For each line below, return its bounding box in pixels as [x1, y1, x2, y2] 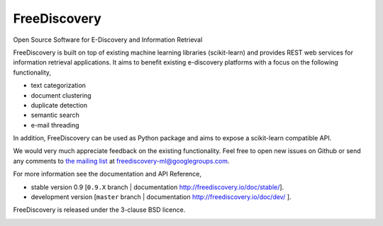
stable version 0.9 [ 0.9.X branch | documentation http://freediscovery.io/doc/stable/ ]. [30, 183, 284, 191]
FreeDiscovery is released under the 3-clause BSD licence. [13, 205, 186, 214]
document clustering [30, 91, 91, 99]
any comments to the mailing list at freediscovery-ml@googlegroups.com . [13, 157, 230, 165]
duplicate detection [30, 101, 88, 109]
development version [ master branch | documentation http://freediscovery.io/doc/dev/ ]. [30, 193, 292, 201]
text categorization [30, 81, 87, 90]
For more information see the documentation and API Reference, [13, 170, 202, 179]
